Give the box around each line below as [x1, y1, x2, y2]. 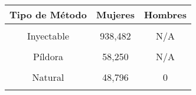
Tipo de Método [9, 8, 87, 21]
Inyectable [27, 29, 70, 42]
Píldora [32, 50, 63, 63]
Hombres [143, 8, 187, 21]
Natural [32, 70, 64, 84]
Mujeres [96, 8, 135, 21]
